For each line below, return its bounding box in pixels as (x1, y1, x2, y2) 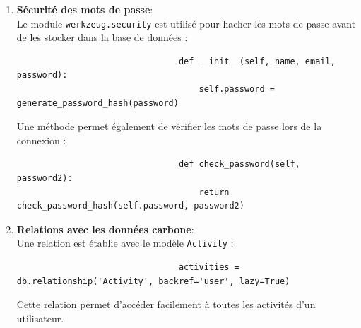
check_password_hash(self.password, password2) (16, 201, 244, 211)
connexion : (16, 132, 66, 147)
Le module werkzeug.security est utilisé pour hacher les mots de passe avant (16, 16, 356, 30)
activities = (178, 262, 239, 273)
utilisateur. (16, 310, 64, 325)
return (199, 187, 230, 197)
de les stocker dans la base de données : (16, 30, 188, 45)
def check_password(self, (178, 159, 300, 170)
